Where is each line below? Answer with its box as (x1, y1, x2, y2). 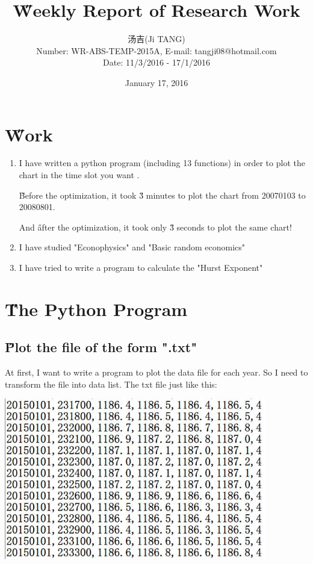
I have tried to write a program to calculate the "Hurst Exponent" (19, 261, 263, 273)
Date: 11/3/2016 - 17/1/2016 (103, 56, 210, 69)
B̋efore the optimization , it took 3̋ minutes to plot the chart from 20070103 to (19, 188, 306, 201)
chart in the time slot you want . (19, 169, 140, 181)
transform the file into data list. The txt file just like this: (5, 377, 217, 390)
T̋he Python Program (5, 296, 188, 321)
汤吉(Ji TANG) (128, 33, 185, 45)
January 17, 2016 (125, 76, 188, 88)
